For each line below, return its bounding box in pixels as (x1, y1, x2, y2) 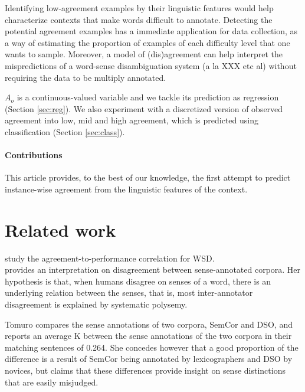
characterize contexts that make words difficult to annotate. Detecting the (5, 13, 273, 25)
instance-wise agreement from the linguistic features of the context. (5, 182, 248, 195)
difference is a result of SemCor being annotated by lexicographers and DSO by (5, 352, 293, 365)
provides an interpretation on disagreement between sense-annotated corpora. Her (5, 263, 301, 276)
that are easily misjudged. (5, 375, 99, 388)
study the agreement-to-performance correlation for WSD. (5, 251, 215, 264)
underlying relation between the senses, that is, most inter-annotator (5, 286, 253, 299)
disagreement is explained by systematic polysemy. (5, 298, 188, 311)
